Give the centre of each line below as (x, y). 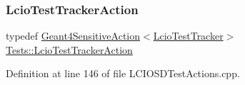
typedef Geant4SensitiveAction (73, 36)
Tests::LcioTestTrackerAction (69, 49)
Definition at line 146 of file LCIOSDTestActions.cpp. (123, 73)
